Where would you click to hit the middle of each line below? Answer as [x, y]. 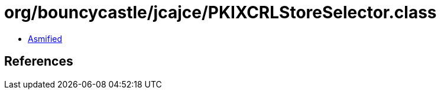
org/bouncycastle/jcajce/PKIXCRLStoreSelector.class [220, 12]
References [39, 61]
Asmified [45, 38]
